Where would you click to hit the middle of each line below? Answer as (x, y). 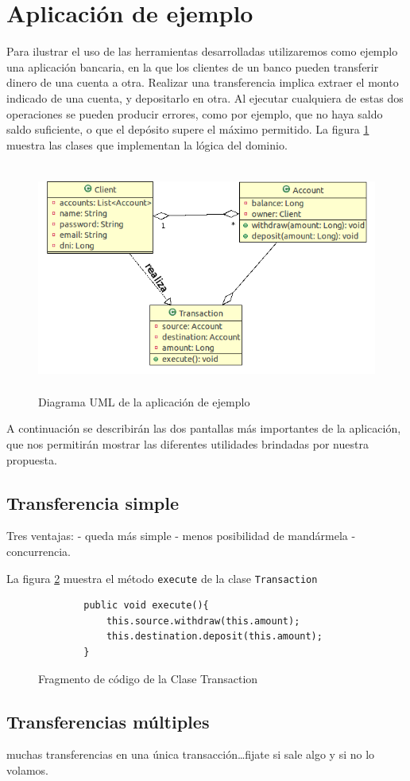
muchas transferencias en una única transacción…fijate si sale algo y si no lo (191, 754)
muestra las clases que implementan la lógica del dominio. (147, 144)
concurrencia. (39, 552)
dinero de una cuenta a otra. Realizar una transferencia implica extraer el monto (203, 82)
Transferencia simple (93, 502)
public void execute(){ (146, 606)
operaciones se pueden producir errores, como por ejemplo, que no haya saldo (195, 113)
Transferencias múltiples (108, 721)
